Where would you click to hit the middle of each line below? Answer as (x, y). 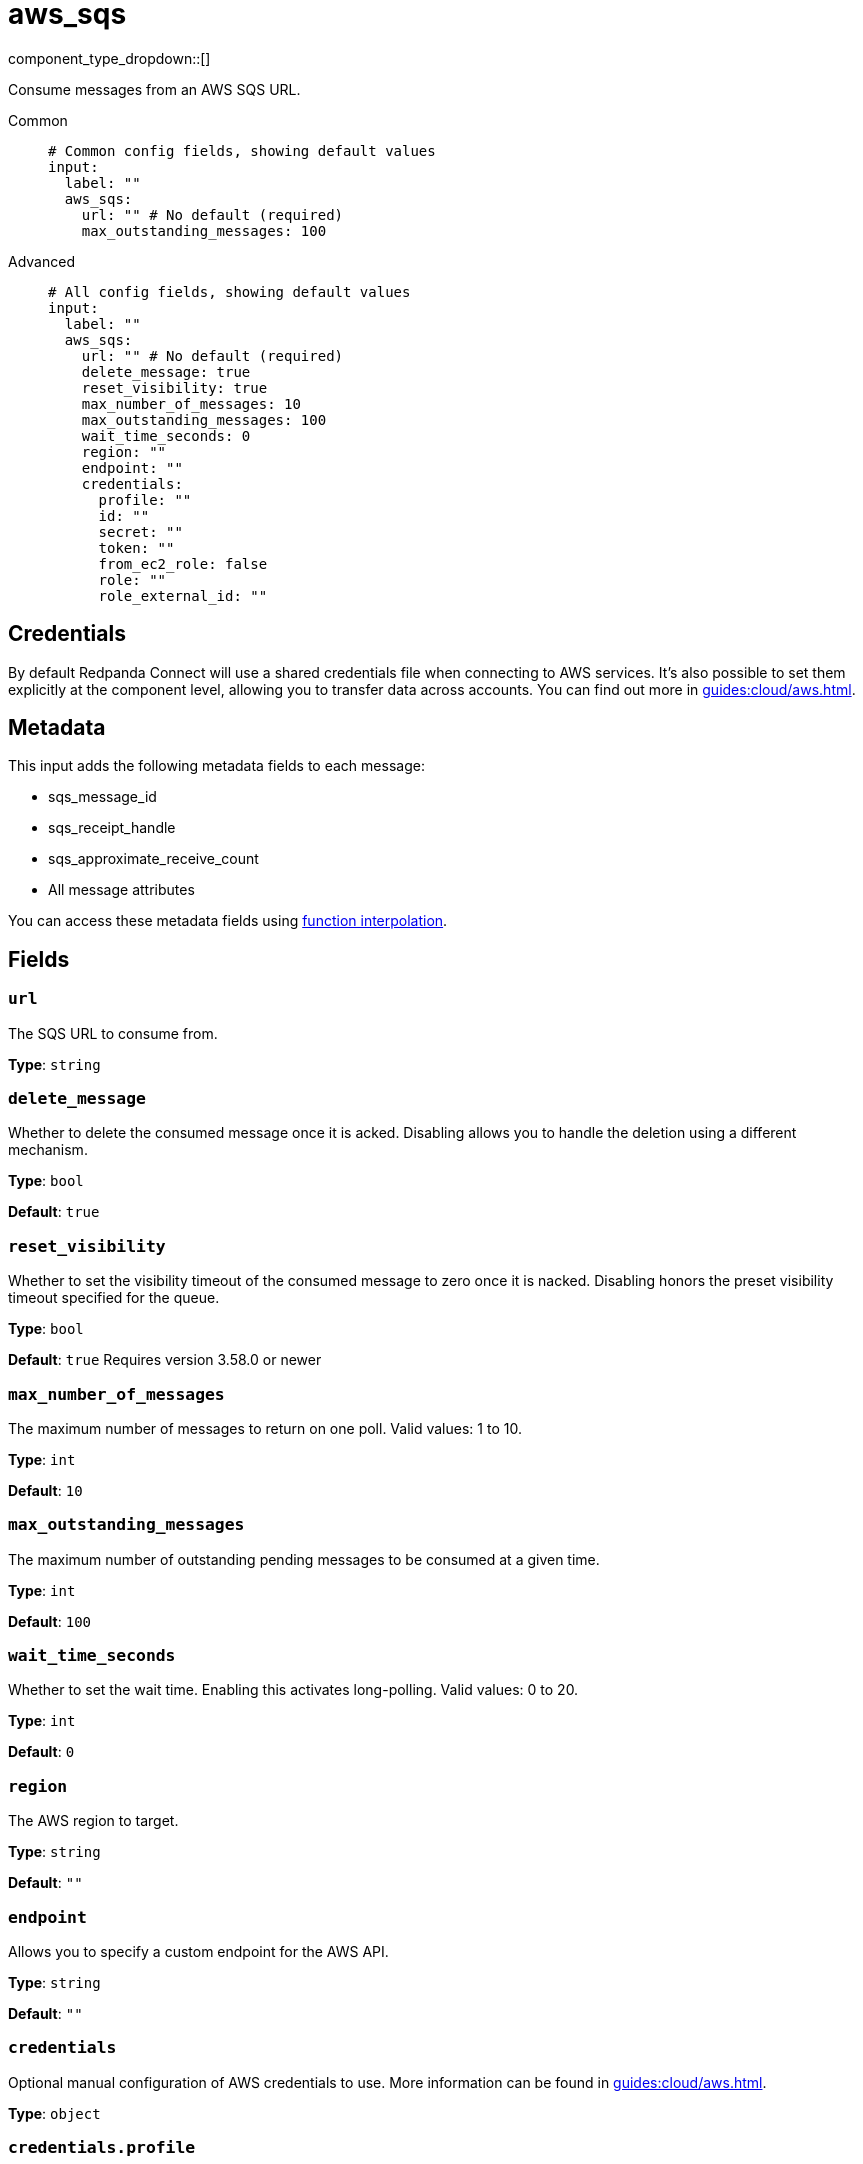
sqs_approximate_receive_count (153, 859)
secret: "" (140, 531)
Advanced (41, 261)
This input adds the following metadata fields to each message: (216, 766)
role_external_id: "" (183, 595)
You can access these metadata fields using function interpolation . (228, 921)
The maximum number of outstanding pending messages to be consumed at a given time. (304, 1559)
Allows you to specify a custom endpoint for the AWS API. (198, 1951)
